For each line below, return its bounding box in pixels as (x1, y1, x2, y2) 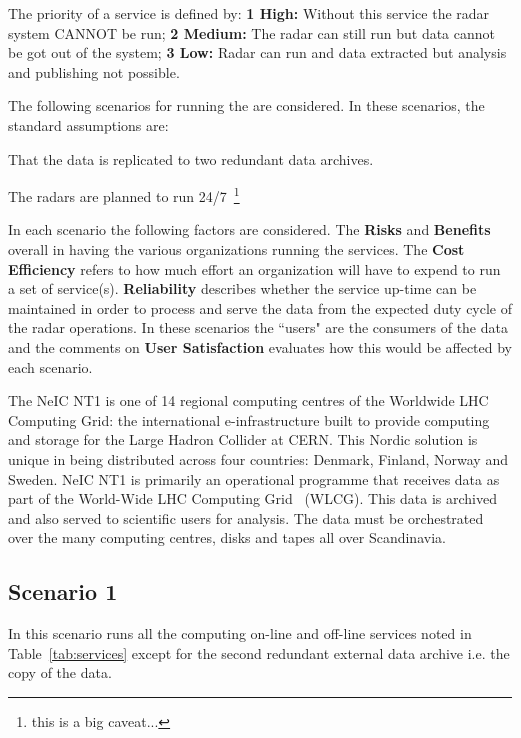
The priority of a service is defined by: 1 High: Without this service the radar (8, 3, 490, 23)
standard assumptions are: (8, 114, 169, 135)
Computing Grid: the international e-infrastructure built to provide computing (8, 409, 490, 430)
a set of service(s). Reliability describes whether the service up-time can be (8, 278, 477, 299)
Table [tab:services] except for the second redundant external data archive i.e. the (8, 642, 510, 663)
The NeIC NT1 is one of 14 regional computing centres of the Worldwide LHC (8, 390, 489, 411)
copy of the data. (8, 662, 112, 683)
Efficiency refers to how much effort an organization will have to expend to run (8, 258, 501, 279)
